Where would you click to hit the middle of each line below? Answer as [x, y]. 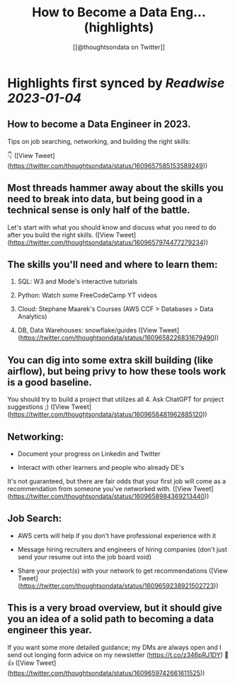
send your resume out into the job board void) [85, 556]
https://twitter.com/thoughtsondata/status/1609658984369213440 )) [109, 496]
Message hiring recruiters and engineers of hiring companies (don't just [122, 549]
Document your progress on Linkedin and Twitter [89, 454]
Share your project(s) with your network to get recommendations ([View [122, 571]
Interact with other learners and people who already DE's [101, 467]
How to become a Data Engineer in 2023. [99, 124]
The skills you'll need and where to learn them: [113, 264]
